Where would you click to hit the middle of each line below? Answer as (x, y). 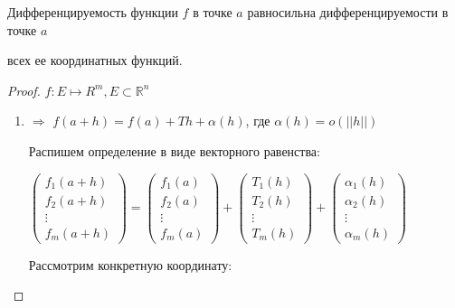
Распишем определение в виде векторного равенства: (174, 150)
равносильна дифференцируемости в (348, 12)
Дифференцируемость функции (93, 12)
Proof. (24, 90)
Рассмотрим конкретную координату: (130, 264)
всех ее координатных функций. (95, 60)
